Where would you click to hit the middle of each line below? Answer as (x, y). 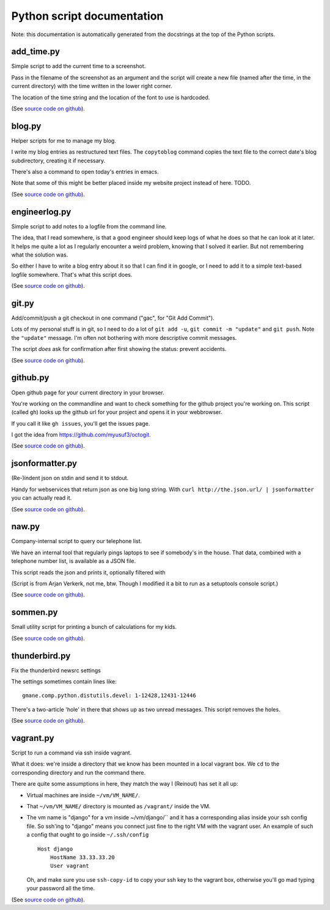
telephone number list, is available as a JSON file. (74, 561)
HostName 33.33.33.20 (82, 857)
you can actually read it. (42, 498)
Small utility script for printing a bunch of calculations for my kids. (94, 627)
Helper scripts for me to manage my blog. (64, 140)
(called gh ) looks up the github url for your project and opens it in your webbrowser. (117, 412)
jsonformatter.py (44, 463)
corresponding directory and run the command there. (79, 772)
